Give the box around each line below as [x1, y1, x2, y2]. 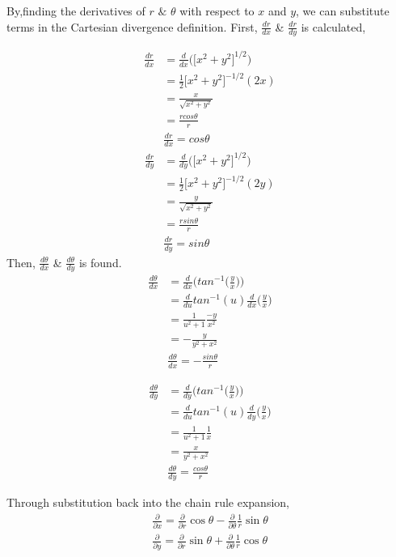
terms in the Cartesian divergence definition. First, [6, 18, 258, 35]
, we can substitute [296, 2, 390, 19]
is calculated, [301, 18, 366, 35]
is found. [78, 253, 122, 270]
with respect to [179, 2, 255, 19]
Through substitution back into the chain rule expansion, [6, 494, 289, 511]
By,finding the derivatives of [6, 2, 145, 19]
